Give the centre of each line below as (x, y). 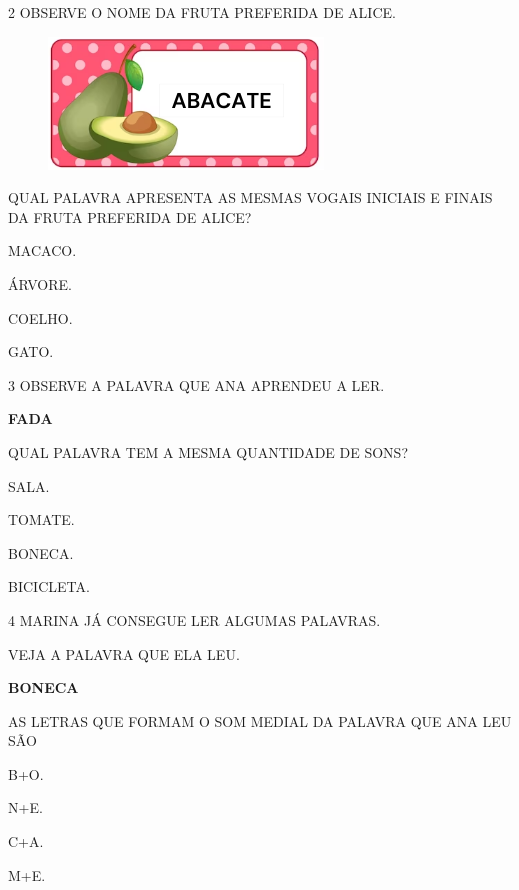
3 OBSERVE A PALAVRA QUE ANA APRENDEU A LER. (196, 384)
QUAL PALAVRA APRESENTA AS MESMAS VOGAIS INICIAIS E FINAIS (250, 197)
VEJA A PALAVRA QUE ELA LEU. (124, 653)
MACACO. (42, 250)
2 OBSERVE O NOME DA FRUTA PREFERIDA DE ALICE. (202, 12)
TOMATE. (41, 519)
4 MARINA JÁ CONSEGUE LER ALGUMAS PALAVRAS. (194, 619)
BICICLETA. (49, 586)
